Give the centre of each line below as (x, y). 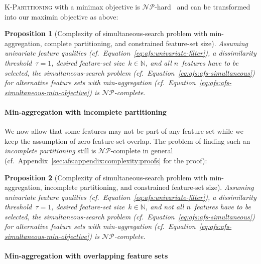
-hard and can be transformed (203, 7)
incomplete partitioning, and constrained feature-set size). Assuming (149, 187)
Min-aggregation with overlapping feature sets (86, 256)
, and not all (165, 207)
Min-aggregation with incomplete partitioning (86, 111)
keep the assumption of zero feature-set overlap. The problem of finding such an (127, 141)
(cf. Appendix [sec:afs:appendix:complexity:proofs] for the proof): (106, 160)
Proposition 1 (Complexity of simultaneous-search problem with (106, 33)
